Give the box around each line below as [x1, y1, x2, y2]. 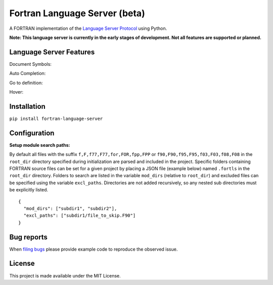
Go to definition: [9, 79, 43, 86]
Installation [9, 102, 45, 111]
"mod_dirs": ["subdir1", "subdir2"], [23, 206, 117, 211]
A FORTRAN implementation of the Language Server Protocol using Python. [9, 25, 167, 31]
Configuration [9, 129, 55, 137]
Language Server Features [9, 48, 95, 56]
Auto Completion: [9, 70, 46, 76]
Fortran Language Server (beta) [9, 8, 145, 19]
